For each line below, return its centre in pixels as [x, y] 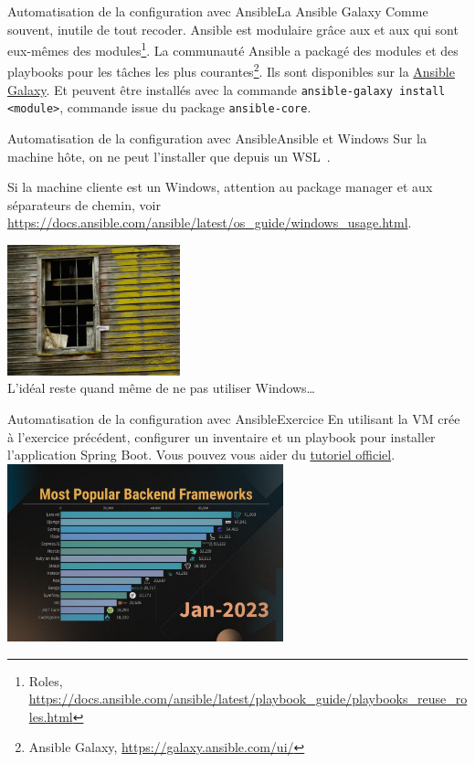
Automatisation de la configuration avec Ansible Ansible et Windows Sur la [217, 138]
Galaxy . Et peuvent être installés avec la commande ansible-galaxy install [227, 89]
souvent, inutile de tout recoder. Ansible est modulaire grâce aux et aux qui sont [233, 29]
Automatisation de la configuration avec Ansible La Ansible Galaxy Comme [218, 11]
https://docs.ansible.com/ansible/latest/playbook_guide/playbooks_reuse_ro [248, 699]
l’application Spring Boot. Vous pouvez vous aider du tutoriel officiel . [201, 455]
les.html [51, 716]
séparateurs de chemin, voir [84, 204]
